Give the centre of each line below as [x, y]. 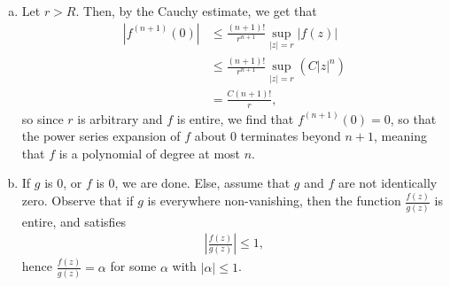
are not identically [388, 183]
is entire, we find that [235, 118]
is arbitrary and [120, 118]
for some [133, 266]
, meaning [400, 136]
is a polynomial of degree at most [150, 153]
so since [43, 118]
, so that [413, 118]
